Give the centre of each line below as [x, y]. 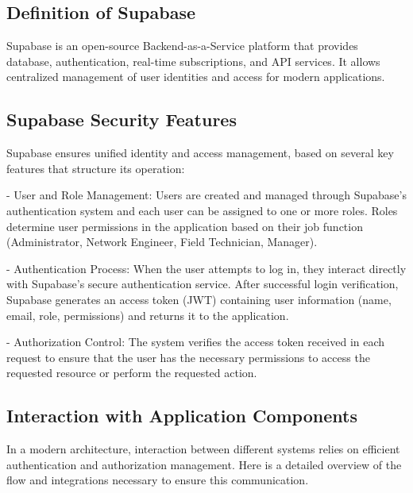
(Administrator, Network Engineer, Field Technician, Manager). [162, 242]
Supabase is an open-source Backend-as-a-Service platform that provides [182, 46]
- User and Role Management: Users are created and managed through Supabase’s [206, 195]
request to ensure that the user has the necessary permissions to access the [188, 357]
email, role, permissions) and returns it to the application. [148, 315]
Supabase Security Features [122, 119]
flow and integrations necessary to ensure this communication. [158, 480]
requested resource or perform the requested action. [132, 373]
